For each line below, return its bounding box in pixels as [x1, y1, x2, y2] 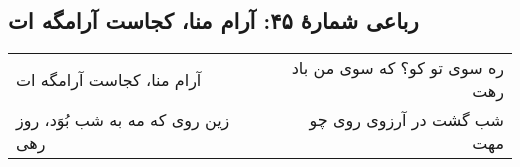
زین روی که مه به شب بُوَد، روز [16, 108, 230, 132]
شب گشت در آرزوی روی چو [309, 108, 504, 132]
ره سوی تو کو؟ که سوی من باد [291, 56, 504, 80]
